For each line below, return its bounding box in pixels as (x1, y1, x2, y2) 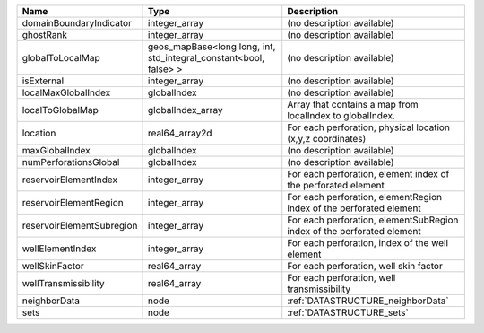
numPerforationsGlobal (22, 156, 120, 168)
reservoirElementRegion (22, 197, 125, 208)
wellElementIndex (22, 242, 97, 255)
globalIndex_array (147, 104, 223, 116)
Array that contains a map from (287, 99, 419, 110)
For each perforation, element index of (287, 168, 450, 180)
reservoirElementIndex (22, 173, 118, 186)
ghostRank (22, 29, 67, 40)
